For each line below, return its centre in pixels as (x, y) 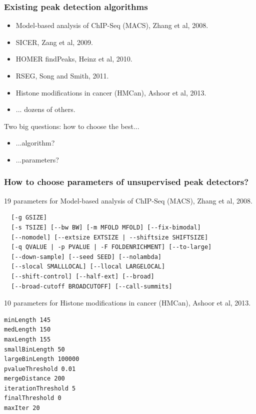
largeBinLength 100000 (42, 359)
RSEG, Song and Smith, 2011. (62, 75)
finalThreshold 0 (33, 398)
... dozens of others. (45, 109)
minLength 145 (27, 320)
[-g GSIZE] (29, 218)
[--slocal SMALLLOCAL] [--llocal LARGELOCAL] (88, 267)
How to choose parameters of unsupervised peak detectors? (126, 182)
